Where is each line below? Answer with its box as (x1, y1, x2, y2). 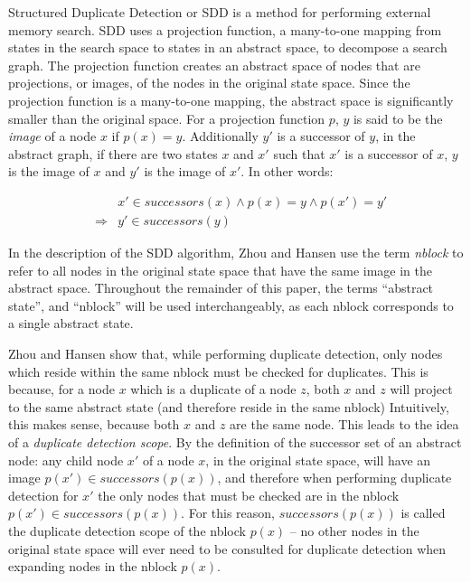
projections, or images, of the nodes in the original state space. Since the (8, 73, 410, 92)
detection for (8, 485, 79, 504)
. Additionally (182, 127, 259, 145)
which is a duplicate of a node (130, 380, 297, 399)
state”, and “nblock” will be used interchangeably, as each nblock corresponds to (8, 296, 454, 314)
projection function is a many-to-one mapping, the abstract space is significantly (8, 90, 454, 109)
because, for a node (8, 380, 115, 399)
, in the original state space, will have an (205, 450, 431, 469)
